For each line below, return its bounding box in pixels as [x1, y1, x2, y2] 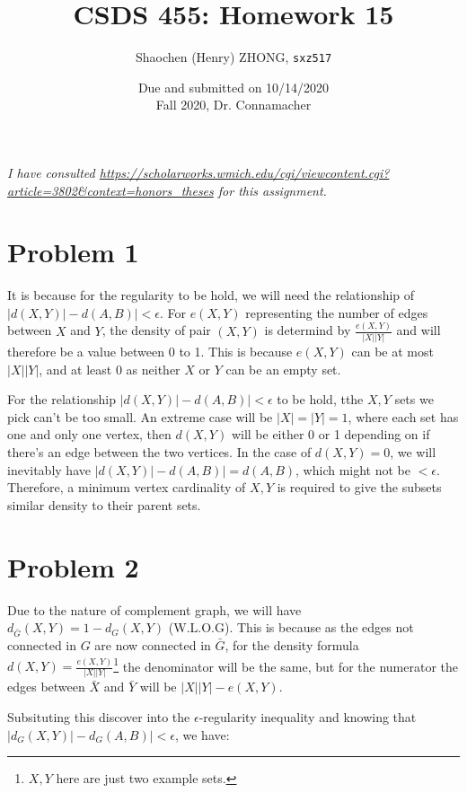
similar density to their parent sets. [7, 495, 201, 514]
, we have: [174, 725, 230, 744]
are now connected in [94, 635, 211, 654]
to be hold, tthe [277, 390, 364, 409]
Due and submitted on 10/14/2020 [137, 77, 330, 96]
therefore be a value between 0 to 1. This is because [7, 342, 293, 361]
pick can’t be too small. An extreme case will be [7, 407, 273, 426]
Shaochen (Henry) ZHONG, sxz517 [135, 48, 332, 66]
